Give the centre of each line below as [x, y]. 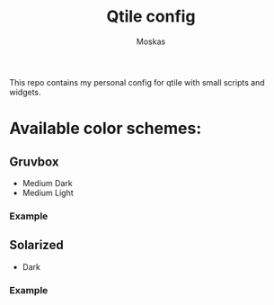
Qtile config [151, 17]
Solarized [37, 245]
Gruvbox [34, 161]
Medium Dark [48, 183]
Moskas [151, 41]
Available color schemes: [106, 129]
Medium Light [48, 193]
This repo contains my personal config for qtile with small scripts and [137, 82]
